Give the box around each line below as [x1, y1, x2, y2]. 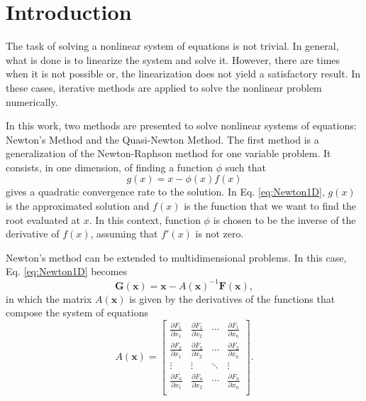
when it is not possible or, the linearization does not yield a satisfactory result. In [6, 66, 361, 81]
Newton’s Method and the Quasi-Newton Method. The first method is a [6, 132, 319, 146]
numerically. [6, 94, 58, 109]
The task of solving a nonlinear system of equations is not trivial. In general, [6, 38, 339, 53]
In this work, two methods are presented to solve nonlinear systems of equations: [6, 118, 357, 133]
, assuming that [90, 226, 158, 241]
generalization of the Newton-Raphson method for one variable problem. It [6, 146, 331, 161]
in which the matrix [6, 291, 92, 306]
